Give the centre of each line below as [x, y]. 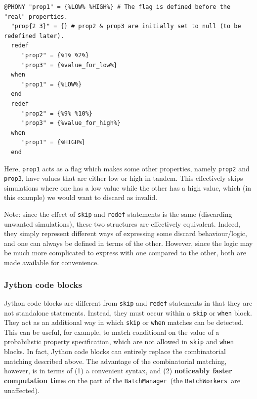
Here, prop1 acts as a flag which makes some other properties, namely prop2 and [127, 168]
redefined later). [34, 36]
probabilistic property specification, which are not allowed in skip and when [119, 341]
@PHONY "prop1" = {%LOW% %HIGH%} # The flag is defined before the [117, 7]
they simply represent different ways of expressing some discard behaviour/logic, [126, 233]
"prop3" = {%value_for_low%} [69, 65]
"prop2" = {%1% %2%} [55, 55]
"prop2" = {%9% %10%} [57, 113]
